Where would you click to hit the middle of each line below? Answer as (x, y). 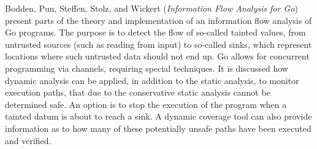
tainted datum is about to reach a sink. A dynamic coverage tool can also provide (158, 116)
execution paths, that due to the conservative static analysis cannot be (138, 92)
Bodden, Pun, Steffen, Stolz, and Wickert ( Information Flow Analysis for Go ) (151, 8)
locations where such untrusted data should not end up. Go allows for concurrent (157, 56)
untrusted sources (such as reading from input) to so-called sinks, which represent (158, 44)
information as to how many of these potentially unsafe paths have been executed (158, 128)
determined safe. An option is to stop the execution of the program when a (146, 104)
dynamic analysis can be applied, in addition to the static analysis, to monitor (152, 80)
